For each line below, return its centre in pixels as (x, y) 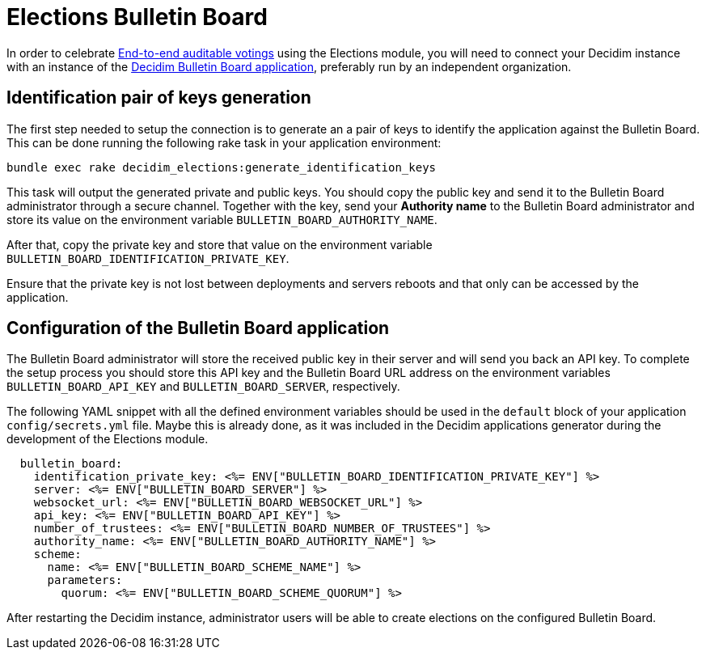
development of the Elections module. (108, 439)
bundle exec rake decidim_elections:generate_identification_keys (222, 167)
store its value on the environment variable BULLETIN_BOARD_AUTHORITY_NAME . (222, 219)
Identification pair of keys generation (159, 98)
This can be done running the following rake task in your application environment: (224, 142)
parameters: (85, 580)
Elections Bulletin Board (137, 17)
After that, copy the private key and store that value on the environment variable (220, 244)
